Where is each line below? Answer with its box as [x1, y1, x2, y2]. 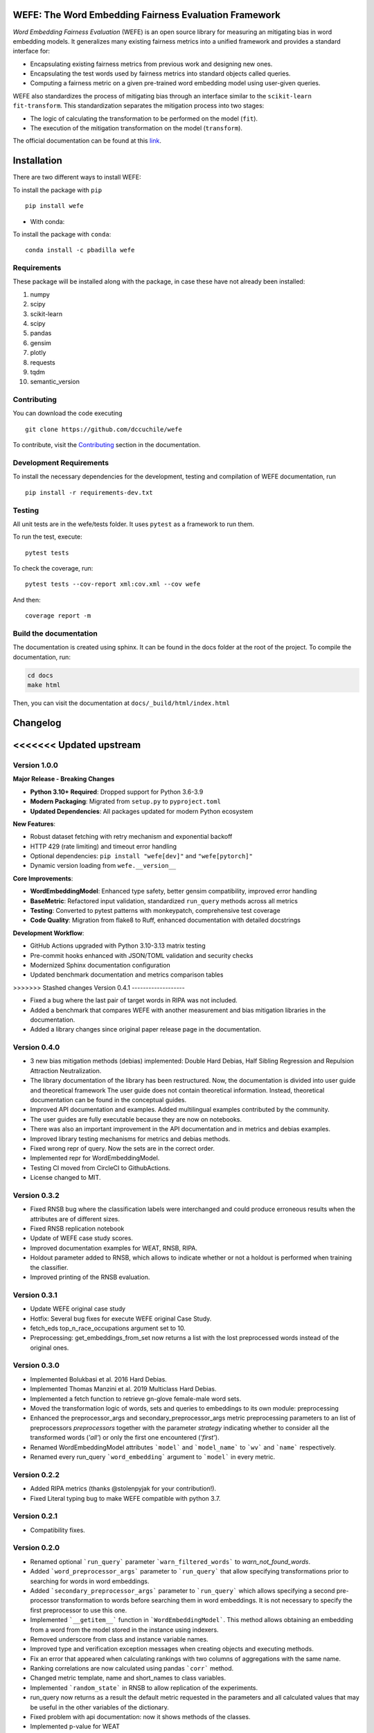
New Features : [12, 819, 55, 828]
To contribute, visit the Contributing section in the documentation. [12, 441, 201, 449]
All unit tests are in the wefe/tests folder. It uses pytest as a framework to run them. [12, 520, 255, 528]
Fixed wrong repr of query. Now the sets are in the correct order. [30, 1144, 215, 1152]
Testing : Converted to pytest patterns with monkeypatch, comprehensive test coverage [30, 907, 280, 915]
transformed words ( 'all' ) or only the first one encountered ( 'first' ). [30, 1434, 220, 1442]
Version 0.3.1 [12, 1290, 58, 1300]
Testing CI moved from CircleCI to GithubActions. [30, 1163, 171, 1172]
